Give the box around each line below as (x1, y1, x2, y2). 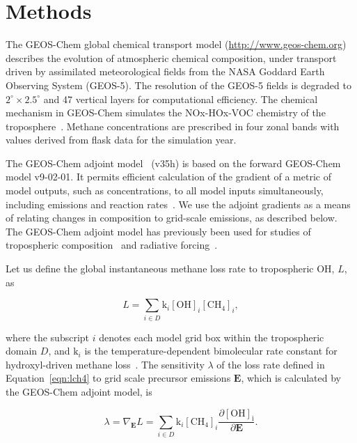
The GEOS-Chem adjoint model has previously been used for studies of (6, 224, 311, 238)
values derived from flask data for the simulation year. (6, 132, 237, 147)
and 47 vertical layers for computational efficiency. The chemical (43, 91, 318, 106)
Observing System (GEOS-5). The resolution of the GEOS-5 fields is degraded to (6, 77, 351, 92)
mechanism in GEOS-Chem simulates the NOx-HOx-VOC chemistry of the (6, 105, 326, 120)
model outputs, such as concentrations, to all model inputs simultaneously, (6, 183, 324, 198)
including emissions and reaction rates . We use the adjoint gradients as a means (6, 196, 351, 211)
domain (6, 343, 38, 358)
